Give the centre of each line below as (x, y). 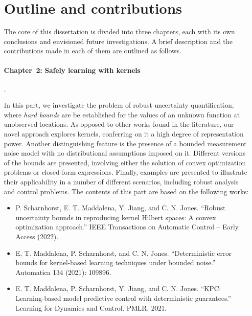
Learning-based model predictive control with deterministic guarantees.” (123, 298)
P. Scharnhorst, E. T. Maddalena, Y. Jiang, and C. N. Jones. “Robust (120, 208)
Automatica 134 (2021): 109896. (63, 272)
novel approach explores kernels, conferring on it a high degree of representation (124, 134)
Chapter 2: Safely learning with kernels (72, 70)
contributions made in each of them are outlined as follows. (93, 51)
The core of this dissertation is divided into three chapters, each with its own (119, 32)
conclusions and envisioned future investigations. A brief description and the (118, 41)
